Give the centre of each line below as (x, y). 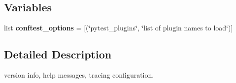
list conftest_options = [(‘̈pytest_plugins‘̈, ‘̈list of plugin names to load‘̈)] (118, 28)
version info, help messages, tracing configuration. (79, 75)
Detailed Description (58, 54)
